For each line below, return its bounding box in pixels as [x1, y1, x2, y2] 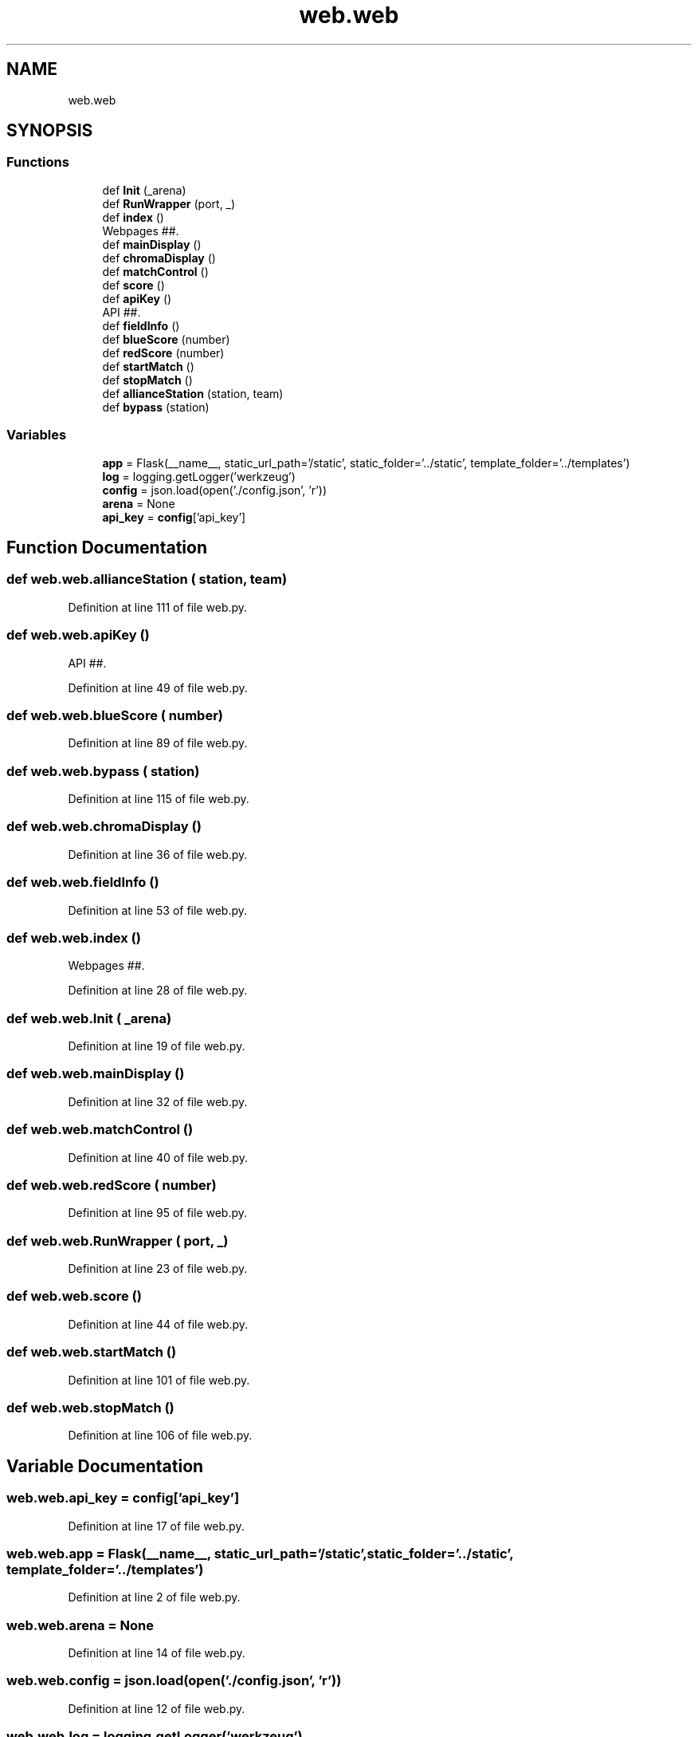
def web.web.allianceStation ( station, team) [6, 571, 288, 588]
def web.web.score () [6, 1288, 142, 1305]
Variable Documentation [6, 1455, 204, 1476]
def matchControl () [102, 264, 209, 278]
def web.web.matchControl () [6, 1121, 194, 1138]
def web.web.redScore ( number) [6, 1176, 217, 1193]
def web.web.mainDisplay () [6, 1065, 185, 1082]
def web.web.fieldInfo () [6, 874, 159, 891]
